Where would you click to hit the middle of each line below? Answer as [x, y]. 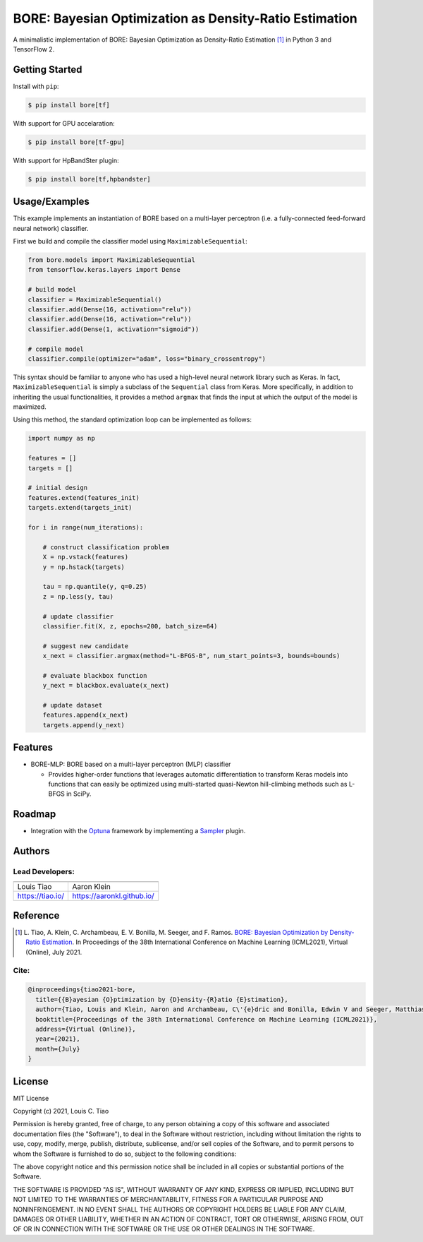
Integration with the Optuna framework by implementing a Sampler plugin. [138, 831]
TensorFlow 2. [34, 49]
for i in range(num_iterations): [86, 527]
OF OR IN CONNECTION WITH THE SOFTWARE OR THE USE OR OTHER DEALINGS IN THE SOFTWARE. [164, 1229]
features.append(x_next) [86, 715]
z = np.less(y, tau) [78, 596]
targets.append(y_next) [84, 725]
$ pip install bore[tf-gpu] [76, 142]
